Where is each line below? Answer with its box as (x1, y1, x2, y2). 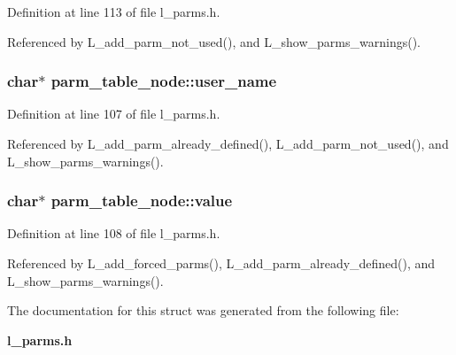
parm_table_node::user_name (50, 70, 277, 92)
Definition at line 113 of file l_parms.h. (7, 3, 220, 20)
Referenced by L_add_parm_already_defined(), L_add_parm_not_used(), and (7, 135, 449, 152)
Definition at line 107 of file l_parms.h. (7, 104, 220, 123)
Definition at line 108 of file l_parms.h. (7, 224, 220, 243)
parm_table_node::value (50, 189, 233, 212)
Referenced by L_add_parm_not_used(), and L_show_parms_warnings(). (7, 32, 421, 50)
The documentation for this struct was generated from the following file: (7, 301, 399, 320)
